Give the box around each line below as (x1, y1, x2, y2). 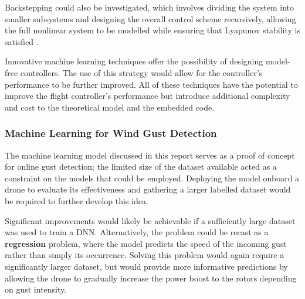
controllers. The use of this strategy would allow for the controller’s (20, 66, 263, 78)
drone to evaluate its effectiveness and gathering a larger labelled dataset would (5, 183, 291, 195)
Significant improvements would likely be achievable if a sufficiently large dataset (5, 214, 296, 226)
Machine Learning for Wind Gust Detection (5, 126, 217, 140)
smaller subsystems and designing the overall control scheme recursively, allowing (5, 12, 296, 25)
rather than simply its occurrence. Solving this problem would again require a (5, 249, 284, 261)
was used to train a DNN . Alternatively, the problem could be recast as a (5, 226, 269, 238)
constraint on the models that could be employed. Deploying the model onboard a (5, 171, 300, 184)
